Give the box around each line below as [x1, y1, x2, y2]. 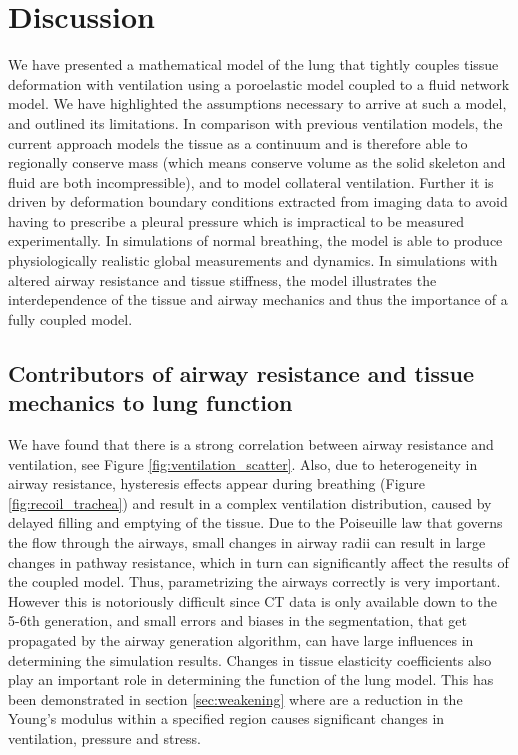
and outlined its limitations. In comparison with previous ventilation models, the [8, 112, 503, 133]
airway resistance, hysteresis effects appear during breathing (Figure [8, 473, 426, 494]
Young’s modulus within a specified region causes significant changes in [8, 708, 445, 729]
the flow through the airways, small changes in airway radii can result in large [8, 532, 486, 552]
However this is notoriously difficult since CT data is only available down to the [8, 590, 497, 611]
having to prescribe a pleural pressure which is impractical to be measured [8, 210, 465, 231]
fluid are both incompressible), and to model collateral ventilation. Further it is [8, 171, 494, 192]
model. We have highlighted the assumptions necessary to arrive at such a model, [8, 93, 507, 114]
